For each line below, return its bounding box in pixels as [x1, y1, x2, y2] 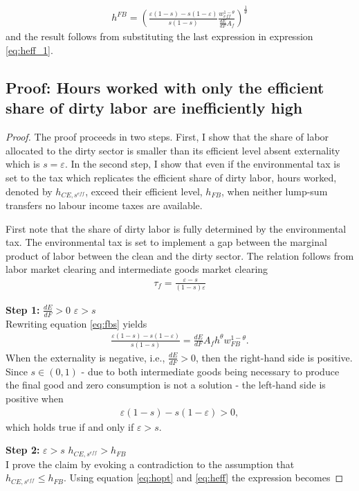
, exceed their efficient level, [85, 184, 203, 198]
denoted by [6, 184, 53, 198]
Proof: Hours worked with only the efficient [6, 76, 324, 98]
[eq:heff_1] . [6, 42, 53, 57]
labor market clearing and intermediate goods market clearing [6, 262, 268, 276]
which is [6, 157, 40, 171]
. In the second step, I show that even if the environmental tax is [64, 157, 340, 171]
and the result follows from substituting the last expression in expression [6, 29, 313, 44]
